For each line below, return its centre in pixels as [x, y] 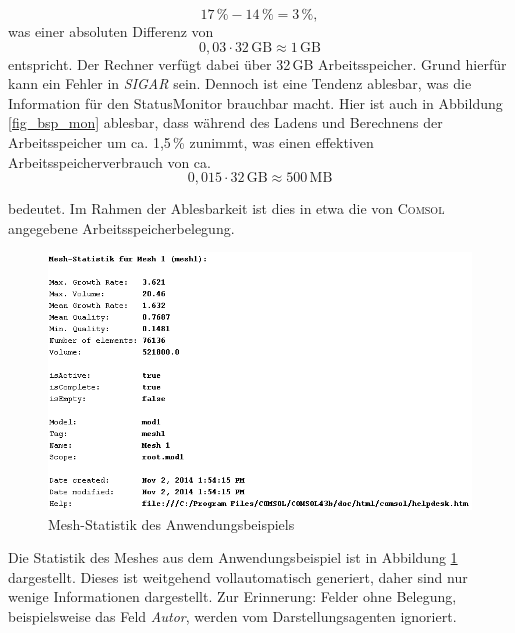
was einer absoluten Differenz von [111, 31]
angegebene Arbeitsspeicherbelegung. [121, 227]
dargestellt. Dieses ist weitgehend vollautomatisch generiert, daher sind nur [238, 576]
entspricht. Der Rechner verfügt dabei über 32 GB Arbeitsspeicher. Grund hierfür [257, 63]
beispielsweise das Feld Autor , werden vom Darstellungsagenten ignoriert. [232, 615]
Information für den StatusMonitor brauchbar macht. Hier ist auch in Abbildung [255, 102]
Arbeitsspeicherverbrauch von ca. [109, 161]
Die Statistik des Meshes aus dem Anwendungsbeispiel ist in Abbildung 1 [233, 557]
